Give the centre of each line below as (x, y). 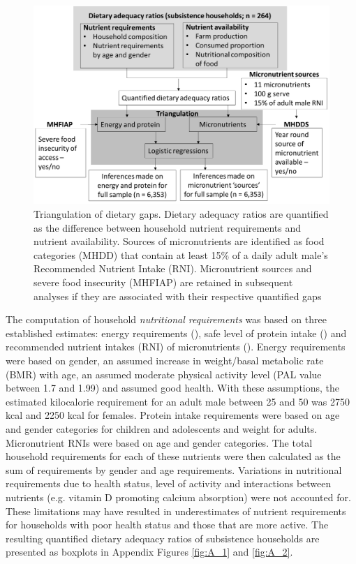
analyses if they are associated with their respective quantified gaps (178, 296)
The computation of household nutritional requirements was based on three (166, 319)
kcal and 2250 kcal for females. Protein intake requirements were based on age (173, 415)
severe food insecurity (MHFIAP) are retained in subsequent (163, 282)
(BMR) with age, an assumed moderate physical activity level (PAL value (164, 374)
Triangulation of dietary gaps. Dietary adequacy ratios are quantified (181, 214)
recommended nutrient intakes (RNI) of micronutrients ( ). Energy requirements (176, 347)
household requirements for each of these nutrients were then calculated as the (173, 456)
